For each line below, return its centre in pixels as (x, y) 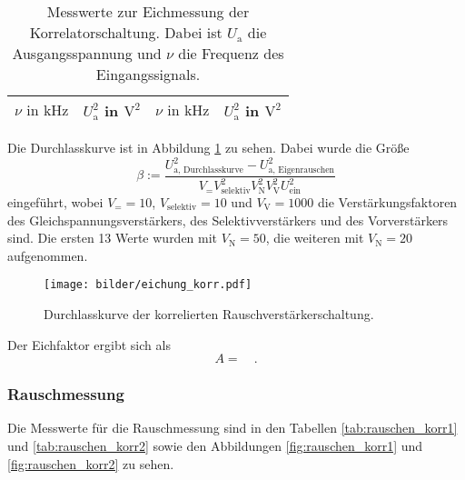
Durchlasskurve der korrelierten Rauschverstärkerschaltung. (209, 313)
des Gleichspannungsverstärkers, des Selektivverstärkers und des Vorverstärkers (228, 220)
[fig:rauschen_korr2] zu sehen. (91, 463)
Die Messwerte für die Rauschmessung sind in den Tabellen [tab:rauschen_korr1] (232, 428)
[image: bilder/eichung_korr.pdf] (148, 285)
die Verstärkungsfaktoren (388, 201)
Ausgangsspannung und (87, 53)
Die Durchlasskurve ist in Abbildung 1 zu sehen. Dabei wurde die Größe (208, 147)
